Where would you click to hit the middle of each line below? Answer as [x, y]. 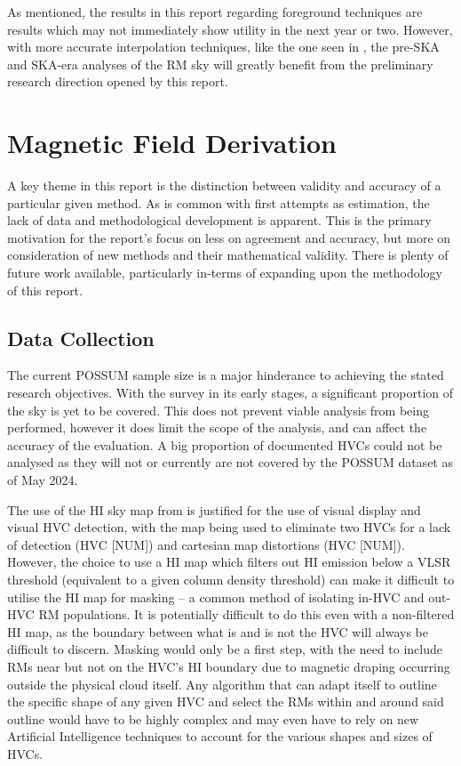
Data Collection [81, 338]
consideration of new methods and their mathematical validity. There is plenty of [228, 255]
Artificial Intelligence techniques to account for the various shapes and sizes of [220, 736]
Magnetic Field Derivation [172, 143]
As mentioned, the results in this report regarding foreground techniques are [215, 12]
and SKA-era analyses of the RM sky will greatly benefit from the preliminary [220, 64]
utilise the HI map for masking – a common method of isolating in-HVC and [216, 597]
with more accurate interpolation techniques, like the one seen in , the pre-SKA [223, 47]
